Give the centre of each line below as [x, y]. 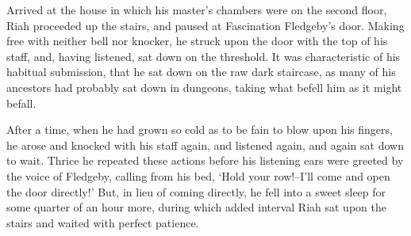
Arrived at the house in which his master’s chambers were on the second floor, [197, 10]
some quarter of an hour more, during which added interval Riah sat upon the [196, 207]
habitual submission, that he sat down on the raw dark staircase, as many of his [201, 72]
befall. [21, 103]
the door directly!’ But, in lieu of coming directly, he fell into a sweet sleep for [196, 191]
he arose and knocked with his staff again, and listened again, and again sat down [205, 145]
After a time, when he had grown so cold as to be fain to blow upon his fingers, [200, 129]
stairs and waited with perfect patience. [103, 222]
